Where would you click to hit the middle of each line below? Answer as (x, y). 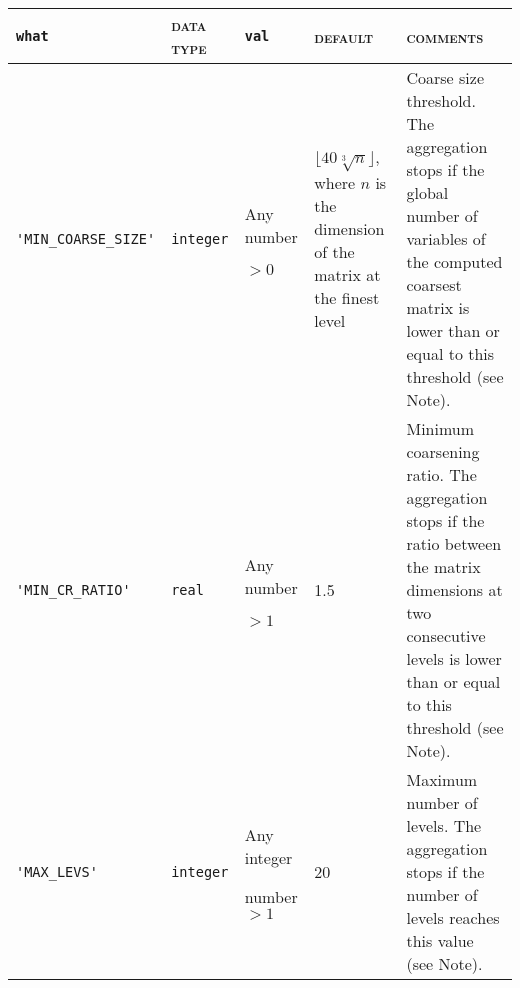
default (344, 36)
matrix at (347, 275)
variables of (446, 238)
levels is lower (454, 658)
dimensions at (454, 589)
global (427, 192)
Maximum (442, 779)
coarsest (434, 284)
